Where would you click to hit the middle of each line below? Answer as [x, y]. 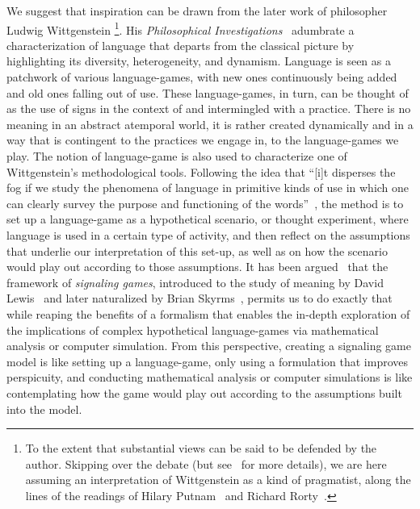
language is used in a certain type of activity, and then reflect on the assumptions [208, 234]
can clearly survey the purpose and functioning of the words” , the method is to [205, 203]
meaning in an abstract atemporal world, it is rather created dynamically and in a [210, 124]
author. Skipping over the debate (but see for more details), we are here [206, 463]
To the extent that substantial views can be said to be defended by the [201, 448]
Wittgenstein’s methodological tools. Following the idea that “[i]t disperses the [201, 171]
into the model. [44, 409]
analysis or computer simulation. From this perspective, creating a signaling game [209, 346]
